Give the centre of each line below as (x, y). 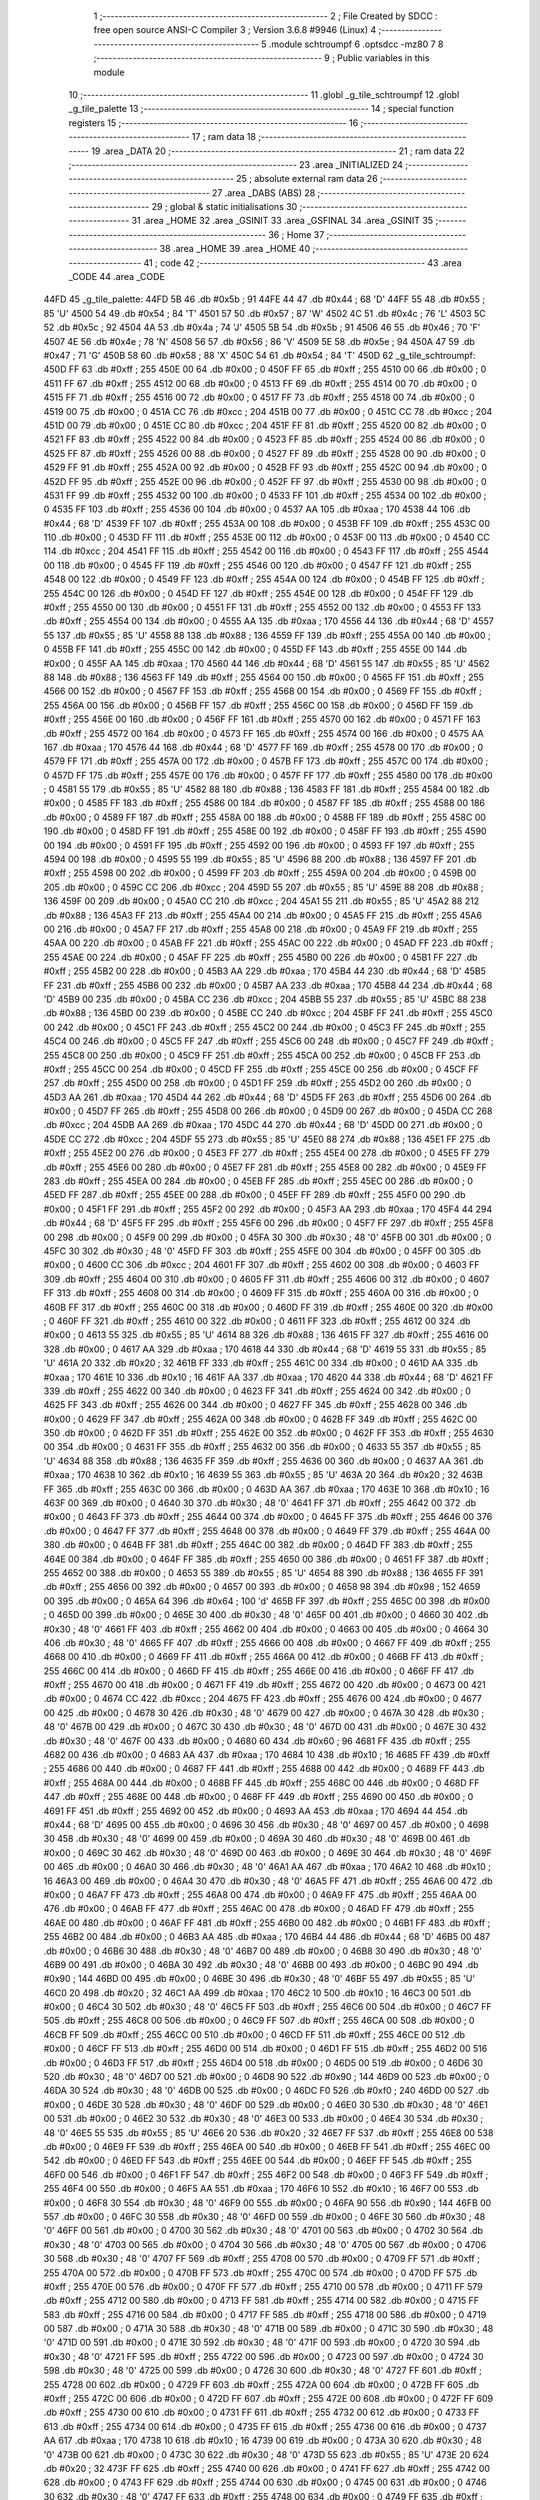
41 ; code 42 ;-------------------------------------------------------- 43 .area (302, 262)
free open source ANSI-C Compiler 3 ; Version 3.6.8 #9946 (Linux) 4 (235, 30)
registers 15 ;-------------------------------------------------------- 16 (213, 122)
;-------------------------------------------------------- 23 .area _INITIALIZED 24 (236, 164)
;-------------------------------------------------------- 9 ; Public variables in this (261, 58)
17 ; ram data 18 (224, 137)
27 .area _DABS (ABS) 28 (263, 192)
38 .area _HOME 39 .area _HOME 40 (234, 249)
